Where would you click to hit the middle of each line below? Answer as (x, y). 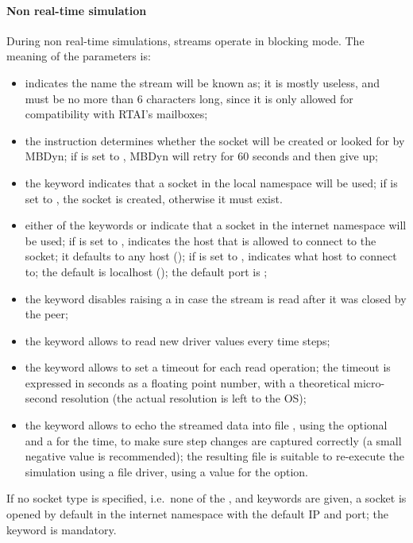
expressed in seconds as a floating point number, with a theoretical (187, 382)
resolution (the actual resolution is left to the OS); (183, 398)
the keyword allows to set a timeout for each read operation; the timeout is (208, 367)
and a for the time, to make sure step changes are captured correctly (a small (213, 440)
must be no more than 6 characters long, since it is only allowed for (189, 98)
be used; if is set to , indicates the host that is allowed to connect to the (201, 240)
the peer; (46, 314)
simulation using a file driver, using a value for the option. (167, 471)
